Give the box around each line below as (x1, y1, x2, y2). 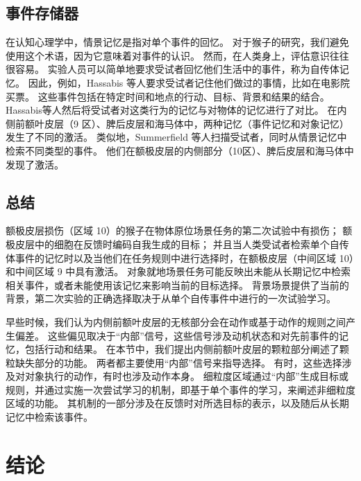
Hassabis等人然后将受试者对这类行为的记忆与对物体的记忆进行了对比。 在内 (6, 103, 347, 117)
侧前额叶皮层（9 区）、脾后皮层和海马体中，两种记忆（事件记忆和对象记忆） (6, 116, 349, 130)
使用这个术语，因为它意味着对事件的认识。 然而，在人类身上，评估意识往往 (6, 48, 349, 62)
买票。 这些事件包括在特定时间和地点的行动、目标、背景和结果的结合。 (6, 89, 330, 103)
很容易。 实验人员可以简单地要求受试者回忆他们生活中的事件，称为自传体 (6, 62, 339, 76)
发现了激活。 (6, 157, 64, 171)
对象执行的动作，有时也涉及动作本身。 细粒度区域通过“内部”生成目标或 (24, 369, 349, 383)
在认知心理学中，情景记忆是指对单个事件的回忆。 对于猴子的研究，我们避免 (6, 35, 349, 49)
